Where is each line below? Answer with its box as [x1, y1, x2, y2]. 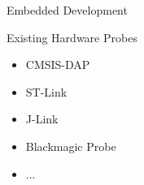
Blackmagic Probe [25, 137, 116, 154]
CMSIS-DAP [25, 56, 90, 73]
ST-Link [25, 83, 68, 100]
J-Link [25, 110, 59, 127]
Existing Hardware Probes [7, 28, 137, 45]
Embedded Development [7, 2, 128, 18]
